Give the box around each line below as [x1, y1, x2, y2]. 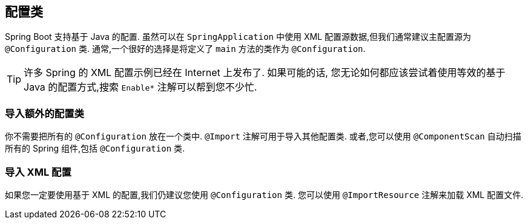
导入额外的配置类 [5, 107, 84, 120]
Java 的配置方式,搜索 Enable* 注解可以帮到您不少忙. [24, 81, 257, 94]
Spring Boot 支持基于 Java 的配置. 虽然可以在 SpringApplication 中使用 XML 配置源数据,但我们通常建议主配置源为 [5, 31, 471, 42]
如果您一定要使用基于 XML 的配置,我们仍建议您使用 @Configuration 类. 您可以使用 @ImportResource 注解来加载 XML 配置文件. [5, 189, 524, 200]
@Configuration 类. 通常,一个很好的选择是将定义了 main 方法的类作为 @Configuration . [5, 43, 366, 54]
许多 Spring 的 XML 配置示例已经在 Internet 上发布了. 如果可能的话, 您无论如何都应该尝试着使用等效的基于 [24, 66, 506, 79]
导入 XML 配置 [5, 165, 71, 178]
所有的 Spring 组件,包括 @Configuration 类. [5, 143, 185, 154]
